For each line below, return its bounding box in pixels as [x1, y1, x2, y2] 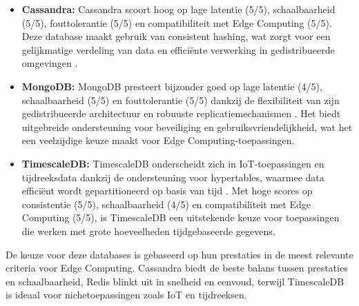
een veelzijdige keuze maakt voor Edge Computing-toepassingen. [21, 133, 295, 147]
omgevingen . [21, 56, 78, 70]
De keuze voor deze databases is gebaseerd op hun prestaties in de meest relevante [6, 247, 353, 261]
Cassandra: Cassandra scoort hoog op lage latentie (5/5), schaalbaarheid [21, 2, 336, 16]
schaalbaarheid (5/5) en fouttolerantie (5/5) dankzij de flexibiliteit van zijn [21, 92, 340, 107]
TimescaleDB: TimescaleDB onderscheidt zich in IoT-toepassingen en [21, 156, 324, 170]
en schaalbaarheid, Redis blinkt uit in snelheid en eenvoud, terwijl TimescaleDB [6, 274, 345, 288]
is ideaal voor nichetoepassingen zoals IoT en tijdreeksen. [6, 287, 247, 302]
